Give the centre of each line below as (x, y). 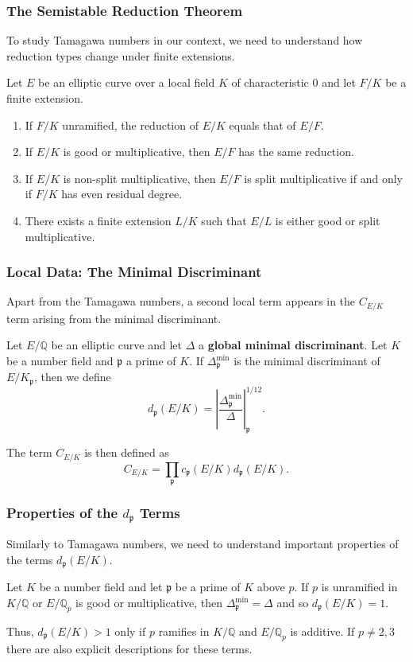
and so (293, 603)
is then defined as (127, 452)
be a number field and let (101, 587)
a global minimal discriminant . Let (293, 345)
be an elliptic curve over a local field (127, 82)
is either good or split (328, 220)
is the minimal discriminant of (307, 361)
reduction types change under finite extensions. (121, 55)
